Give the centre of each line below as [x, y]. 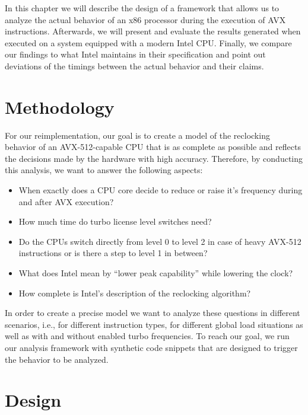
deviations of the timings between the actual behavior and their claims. [134, 66]
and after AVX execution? [66, 201]
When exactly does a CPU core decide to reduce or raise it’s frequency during [161, 190]
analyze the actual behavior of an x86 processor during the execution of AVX [145, 19]
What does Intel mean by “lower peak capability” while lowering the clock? [156, 273]
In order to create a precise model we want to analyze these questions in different [153, 313]
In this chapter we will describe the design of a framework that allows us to [142, 8]
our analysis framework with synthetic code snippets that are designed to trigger [151, 347]
